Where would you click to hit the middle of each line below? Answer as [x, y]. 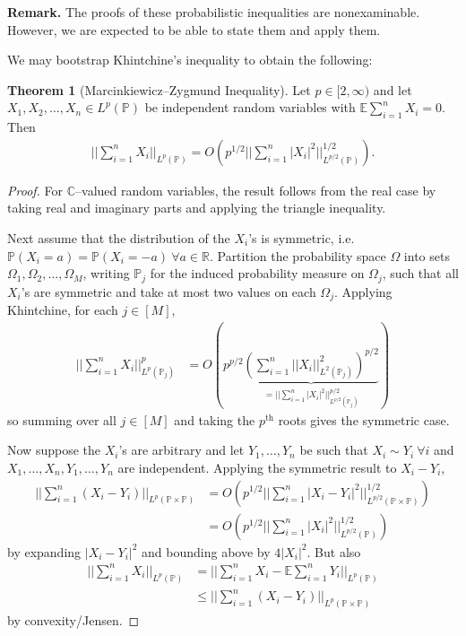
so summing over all [62, 419]
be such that [334, 450]
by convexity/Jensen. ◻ [73, 619]
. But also [334, 551]
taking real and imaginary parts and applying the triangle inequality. [197, 208]
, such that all [420, 273]
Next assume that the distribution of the [119, 237]
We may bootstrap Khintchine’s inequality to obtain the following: [190, 60]
